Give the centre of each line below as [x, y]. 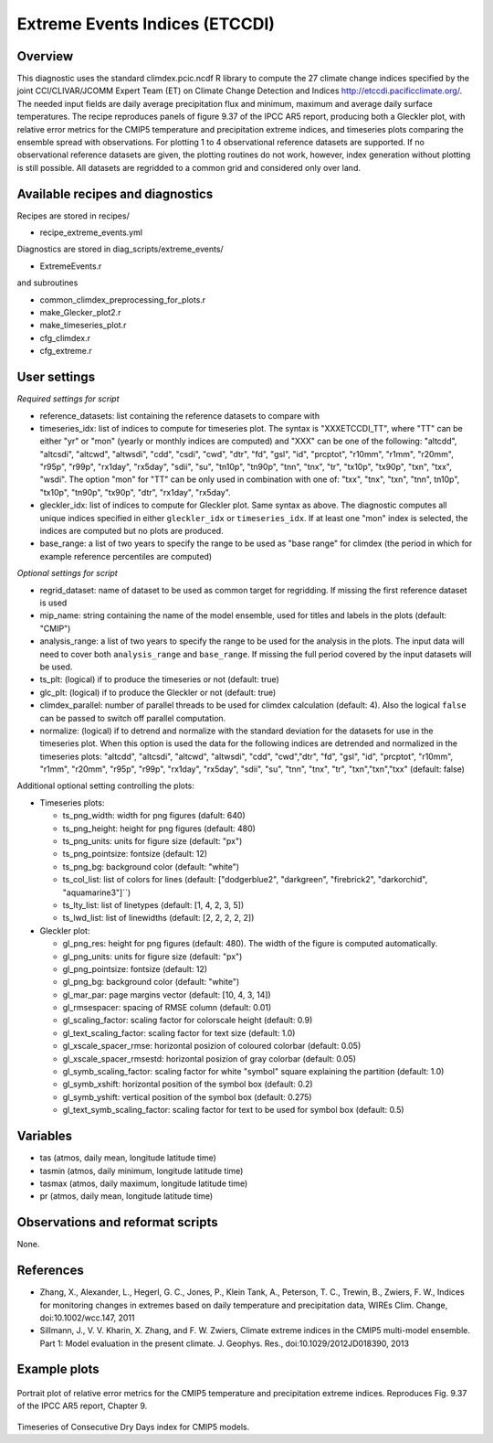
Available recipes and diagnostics [115, 193]
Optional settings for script [67, 573]
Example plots [58, 1369]
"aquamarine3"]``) [97, 893]
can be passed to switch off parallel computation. [133, 718]
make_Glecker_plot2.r [80, 313]
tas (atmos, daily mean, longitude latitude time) [128, 1158]
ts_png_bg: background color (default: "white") [151, 866]
